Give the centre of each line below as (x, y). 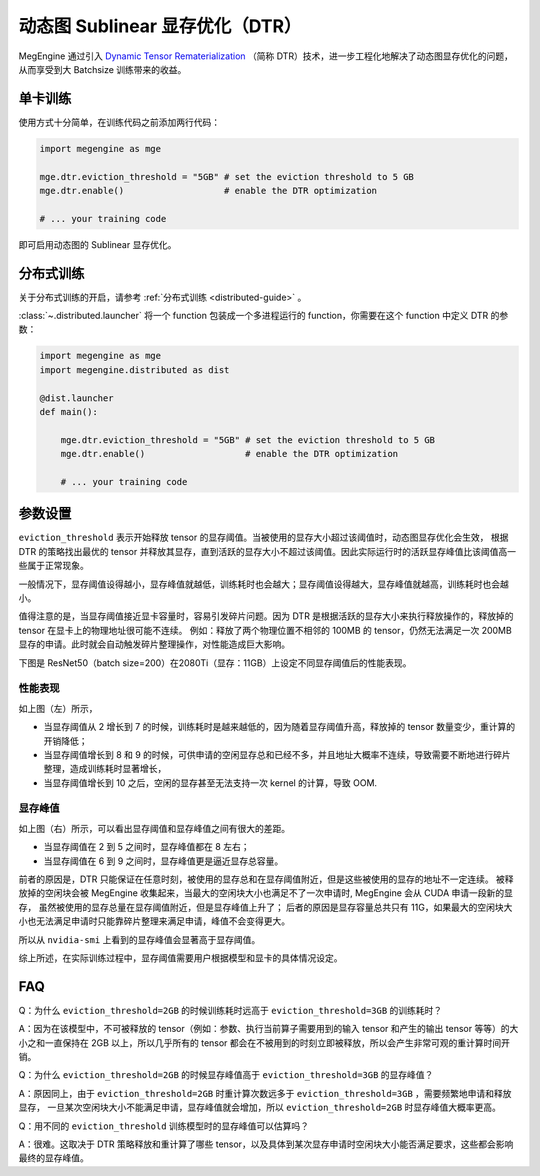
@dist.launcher (76, 398)
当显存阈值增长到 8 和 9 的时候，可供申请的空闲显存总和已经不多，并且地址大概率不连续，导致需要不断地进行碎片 (277, 754)
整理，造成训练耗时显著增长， (105, 769)
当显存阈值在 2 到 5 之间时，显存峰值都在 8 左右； (146, 847)
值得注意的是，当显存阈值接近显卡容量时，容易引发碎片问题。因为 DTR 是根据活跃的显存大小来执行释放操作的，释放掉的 (266, 616)
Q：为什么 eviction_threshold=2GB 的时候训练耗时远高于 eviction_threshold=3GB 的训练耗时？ (230, 1010)
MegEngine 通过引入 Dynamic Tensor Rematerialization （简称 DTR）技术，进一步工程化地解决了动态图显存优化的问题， (266, 56)
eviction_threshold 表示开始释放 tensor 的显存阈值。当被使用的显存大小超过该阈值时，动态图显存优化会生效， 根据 (263, 537)
